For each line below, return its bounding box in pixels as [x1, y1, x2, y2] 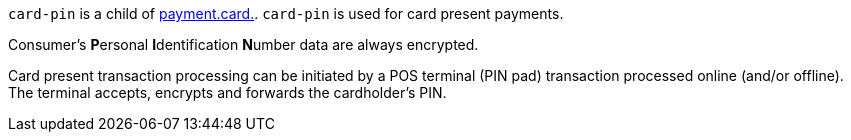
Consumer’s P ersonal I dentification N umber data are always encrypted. [8, 36, 479, 53]
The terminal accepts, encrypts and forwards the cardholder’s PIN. [8, 84, 447, 101]
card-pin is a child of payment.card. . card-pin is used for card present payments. [8, 5, 564, 22]
